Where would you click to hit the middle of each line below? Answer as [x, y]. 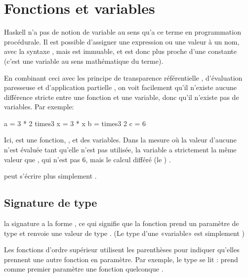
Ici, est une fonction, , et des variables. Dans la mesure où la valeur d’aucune [120, 140]
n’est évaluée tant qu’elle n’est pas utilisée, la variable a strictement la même [120, 150]
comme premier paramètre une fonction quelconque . [84, 269]
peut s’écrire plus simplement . [50, 176]
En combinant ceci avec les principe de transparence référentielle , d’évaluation [123, 77]
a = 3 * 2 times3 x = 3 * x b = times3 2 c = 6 [75, 123]
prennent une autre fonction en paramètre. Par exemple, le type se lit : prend [121, 259]
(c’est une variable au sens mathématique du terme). [84, 61]
